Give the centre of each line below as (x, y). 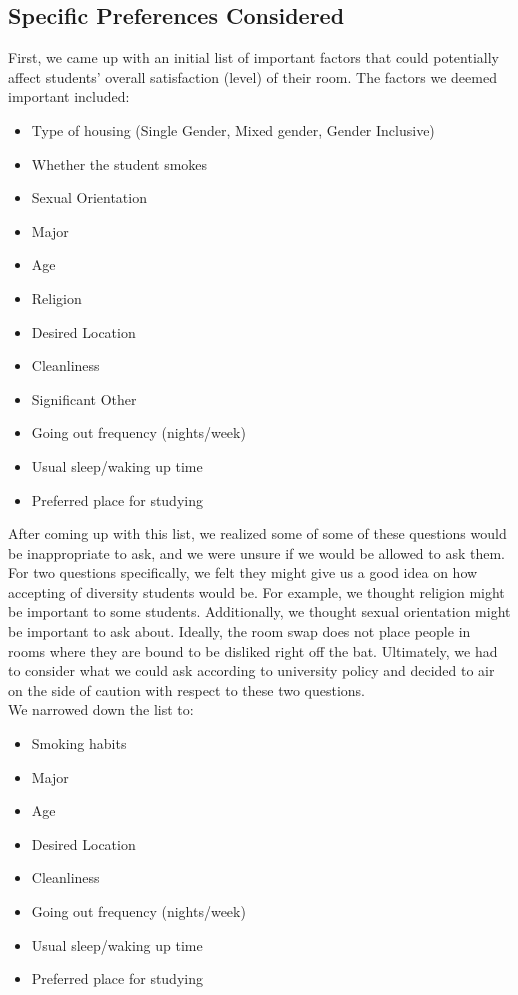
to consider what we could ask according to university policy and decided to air (251, 670)
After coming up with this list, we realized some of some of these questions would (257, 533)
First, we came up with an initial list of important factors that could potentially (253, 57)
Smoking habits (79, 743)
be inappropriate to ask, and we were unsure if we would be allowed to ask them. (256, 552)
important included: (69, 96)
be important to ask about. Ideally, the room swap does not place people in (239, 631)
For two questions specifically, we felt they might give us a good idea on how (243, 572)
